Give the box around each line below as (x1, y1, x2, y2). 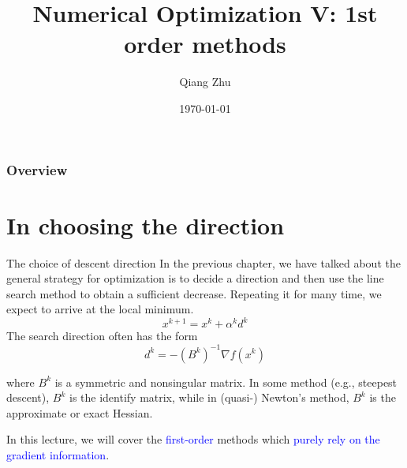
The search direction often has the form (6, 328, 198, 344)
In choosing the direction (6, 208, 285, 241)
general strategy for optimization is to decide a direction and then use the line (6, 270, 384, 286)
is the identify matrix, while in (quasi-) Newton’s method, (69, 389, 349, 406)
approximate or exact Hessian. (6, 404, 153, 421)
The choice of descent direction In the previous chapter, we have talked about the (6, 254, 401, 271)
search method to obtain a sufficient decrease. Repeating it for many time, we (6, 285, 382, 301)
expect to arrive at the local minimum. (6, 301, 194, 317)
